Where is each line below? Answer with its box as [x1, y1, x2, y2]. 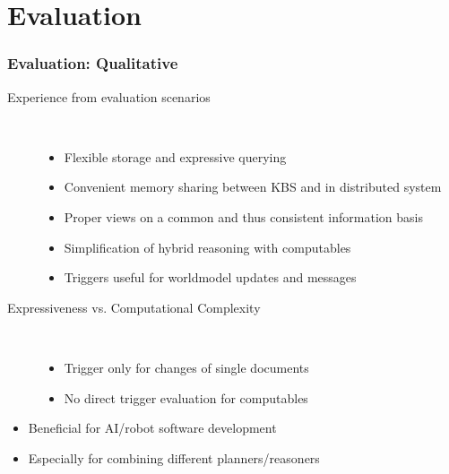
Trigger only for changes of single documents [64, 358, 309, 376]
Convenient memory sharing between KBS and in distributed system [64, 177, 442, 196]
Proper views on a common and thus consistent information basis [64, 207, 423, 226]
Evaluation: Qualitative [7, 52, 178, 74]
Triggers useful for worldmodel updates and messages [64, 268, 357, 287]
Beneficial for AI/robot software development [28, 418, 277, 437]
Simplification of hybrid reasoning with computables [64, 237, 351, 256]
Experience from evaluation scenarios [7, 87, 211, 106]
